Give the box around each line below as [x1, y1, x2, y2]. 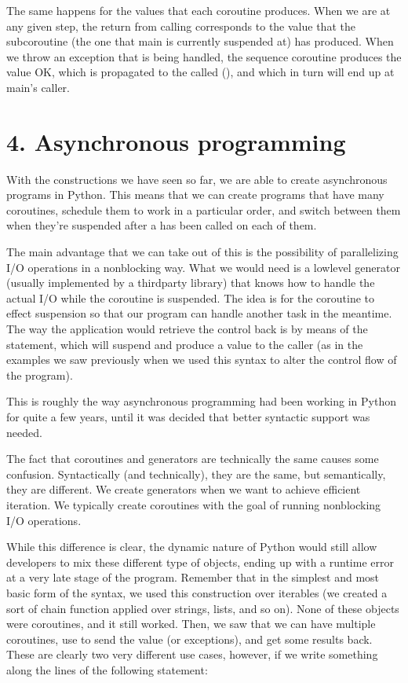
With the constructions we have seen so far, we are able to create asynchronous [6, 171, 388, 187]
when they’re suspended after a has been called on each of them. [6, 217, 317, 233]
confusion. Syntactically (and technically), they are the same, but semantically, [6, 465, 386, 482]
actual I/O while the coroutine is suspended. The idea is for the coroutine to [6, 289, 375, 306]
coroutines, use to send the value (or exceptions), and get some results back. [6, 630, 373, 647]
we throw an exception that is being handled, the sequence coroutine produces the [6, 48, 402, 64]
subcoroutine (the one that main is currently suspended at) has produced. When [6, 33, 394, 50]
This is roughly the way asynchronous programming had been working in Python [6, 393, 396, 409]
